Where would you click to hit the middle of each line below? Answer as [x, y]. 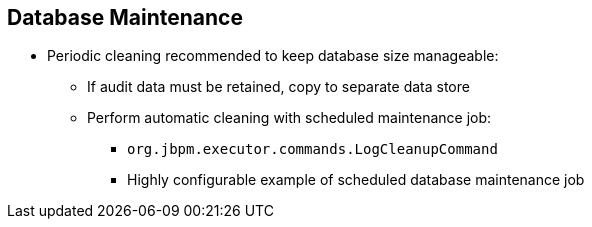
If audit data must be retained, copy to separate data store [278, 87]
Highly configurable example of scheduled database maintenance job [356, 180]
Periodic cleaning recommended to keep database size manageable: [273, 56]
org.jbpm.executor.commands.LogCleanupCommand [312, 149]
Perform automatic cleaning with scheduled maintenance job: [289, 118]
